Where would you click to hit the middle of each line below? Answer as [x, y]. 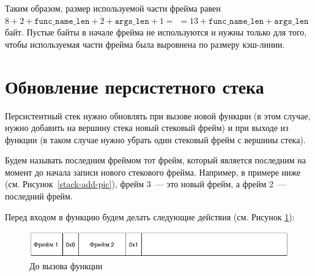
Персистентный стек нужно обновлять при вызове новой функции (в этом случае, [158, 115]
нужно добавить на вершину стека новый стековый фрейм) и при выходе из [147, 128]
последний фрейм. [39, 196]
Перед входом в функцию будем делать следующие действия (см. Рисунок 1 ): [150, 216]
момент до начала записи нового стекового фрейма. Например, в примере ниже [153, 172]
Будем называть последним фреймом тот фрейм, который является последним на [155, 160]
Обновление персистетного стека [135, 86]
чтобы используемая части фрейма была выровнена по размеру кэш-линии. [145, 44]
